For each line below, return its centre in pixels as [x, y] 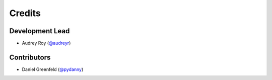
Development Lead [40, 31]
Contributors [30, 57]
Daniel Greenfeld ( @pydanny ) [53, 69]
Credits [25, 13]
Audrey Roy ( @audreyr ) [46, 43]
